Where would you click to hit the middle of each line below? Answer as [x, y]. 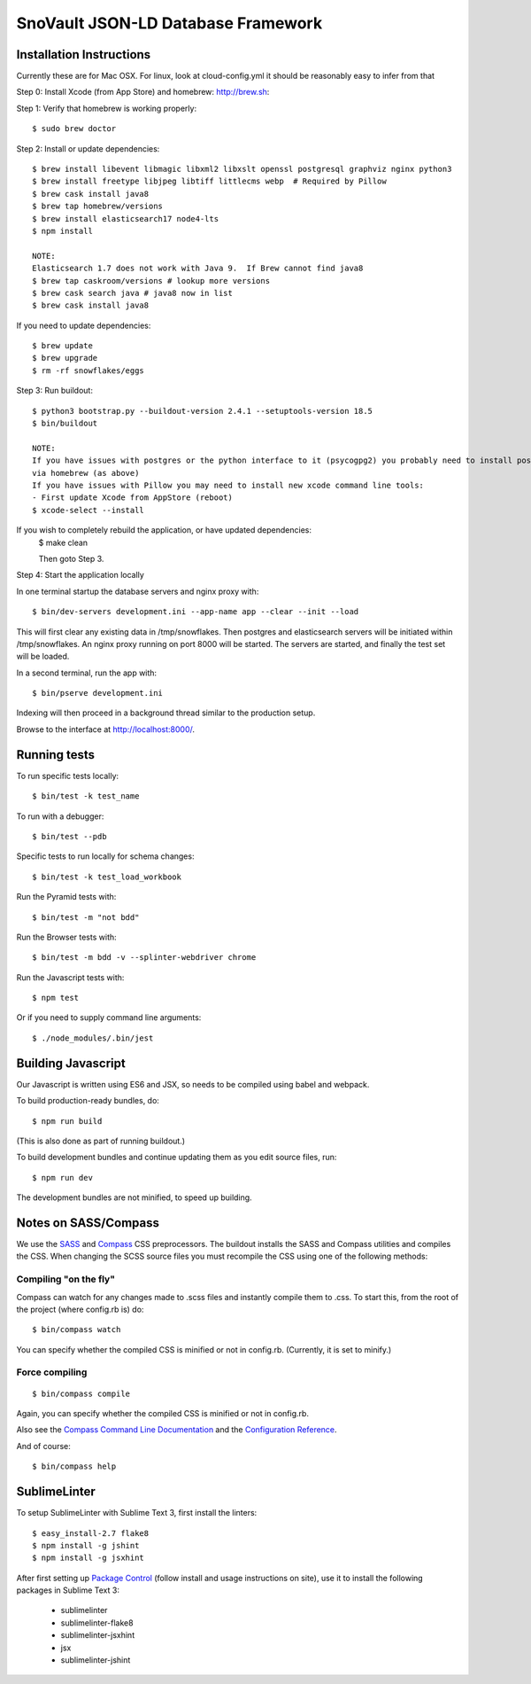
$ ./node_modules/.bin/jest [93, 1038]
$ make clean [63, 542]
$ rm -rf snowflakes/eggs [88, 370]
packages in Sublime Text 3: [68, 1590]
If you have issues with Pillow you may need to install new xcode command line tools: [228, 485]
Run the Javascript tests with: [70, 977]
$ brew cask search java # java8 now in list [133, 293]
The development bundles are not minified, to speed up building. [134, 1197]
